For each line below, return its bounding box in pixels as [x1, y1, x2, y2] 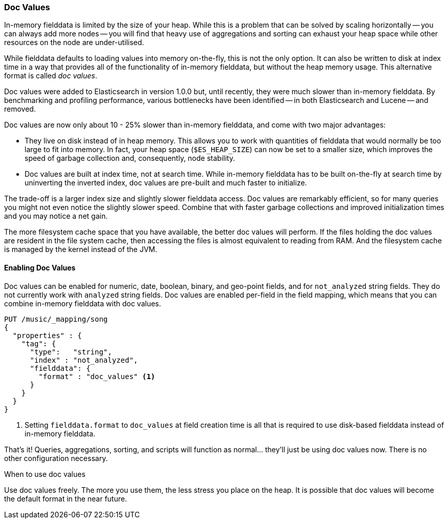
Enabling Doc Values [4, 263, 76, 272]
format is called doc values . [4, 71, 97, 80]
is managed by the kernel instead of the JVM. [4, 245, 158, 254]
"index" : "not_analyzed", [30, 355, 138, 364]
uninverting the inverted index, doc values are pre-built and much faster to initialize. [25, 178, 307, 187]
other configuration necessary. [4, 453, 108, 463]
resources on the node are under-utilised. [4, 38, 144, 47]
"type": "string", [30, 347, 112, 356]
